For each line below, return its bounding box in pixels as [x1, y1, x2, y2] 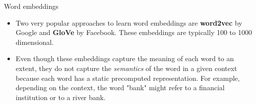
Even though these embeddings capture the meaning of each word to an [15, 53, 234, 64]
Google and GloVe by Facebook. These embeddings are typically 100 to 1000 [15, 27, 252, 37]
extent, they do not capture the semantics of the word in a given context [15, 63, 237, 73]
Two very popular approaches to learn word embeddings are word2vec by [15, 17, 243, 28]
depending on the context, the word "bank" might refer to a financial [15, 82, 225, 93]
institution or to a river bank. [15, 92, 106, 102]
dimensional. [15, 36, 54, 47]
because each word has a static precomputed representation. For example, [15, 72, 240, 83]
